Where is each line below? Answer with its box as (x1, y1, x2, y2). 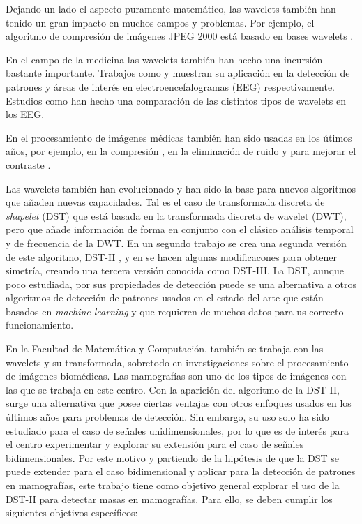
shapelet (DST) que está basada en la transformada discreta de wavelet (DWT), (6, 208, 347, 223)
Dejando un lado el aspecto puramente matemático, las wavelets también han (6, 1, 336, 15)
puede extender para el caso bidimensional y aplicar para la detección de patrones (6, 464, 356, 479)
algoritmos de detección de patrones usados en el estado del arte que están (6, 290, 324, 305)
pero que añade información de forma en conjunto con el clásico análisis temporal (6, 222, 354, 237)
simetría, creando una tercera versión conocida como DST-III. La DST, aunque (6, 263, 345, 278)
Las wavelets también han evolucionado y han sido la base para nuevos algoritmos (6, 181, 356, 195)
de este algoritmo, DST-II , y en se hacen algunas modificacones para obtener (6, 249, 338, 264)
